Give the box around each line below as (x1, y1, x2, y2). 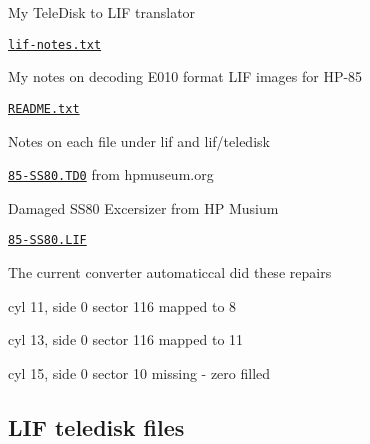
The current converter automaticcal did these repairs (8, 262, 332, 282)
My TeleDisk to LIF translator (8, 2, 196, 22)
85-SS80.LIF (8, 233, 87, 248)
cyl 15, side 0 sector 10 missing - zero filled (8, 362, 271, 383)
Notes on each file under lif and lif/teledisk (8, 130, 270, 151)
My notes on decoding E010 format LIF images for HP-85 (8, 66, 363, 87)
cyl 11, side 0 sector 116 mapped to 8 (8, 295, 237, 316)
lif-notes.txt (8, 37, 102, 52)
